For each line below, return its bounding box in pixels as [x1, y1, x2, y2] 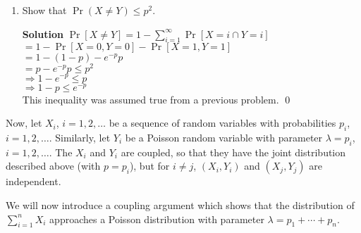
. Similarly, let [49, 130, 111, 145]
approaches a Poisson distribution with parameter [49, 211, 264, 226]
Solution [22, 26, 63, 41]
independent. [6, 174, 61, 189]
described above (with [6, 158, 101, 173]
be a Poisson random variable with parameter [125, 130, 323, 145]
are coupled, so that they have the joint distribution [121, 144, 346, 159]
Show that [22, 3, 67, 17]
